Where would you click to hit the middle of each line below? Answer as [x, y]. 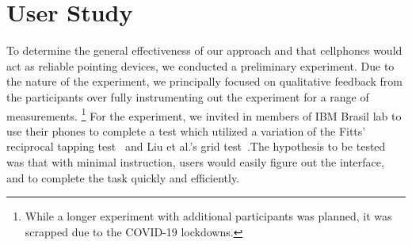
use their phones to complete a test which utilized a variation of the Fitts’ [186, 130]
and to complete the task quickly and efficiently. [123, 177]
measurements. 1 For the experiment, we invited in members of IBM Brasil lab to [204, 114]
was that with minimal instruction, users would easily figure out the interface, [195, 161]
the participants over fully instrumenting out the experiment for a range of [188, 96]
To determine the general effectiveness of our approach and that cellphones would [204, 50]
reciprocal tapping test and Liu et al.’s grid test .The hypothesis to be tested [196, 146]
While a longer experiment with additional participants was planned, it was [208, 216]
